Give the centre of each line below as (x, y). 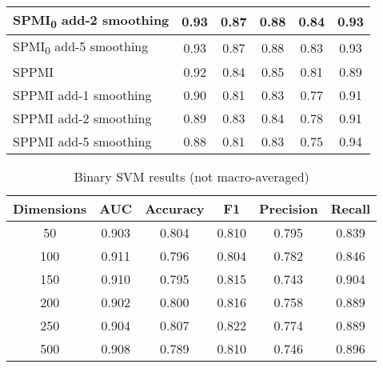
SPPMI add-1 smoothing (82, 95)
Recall (351, 209)
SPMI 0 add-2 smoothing (91, 21)
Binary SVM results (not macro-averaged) (191, 177)
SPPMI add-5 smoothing (82, 142)
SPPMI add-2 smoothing (82, 118)
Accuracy (175, 209)
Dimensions (50, 209)
